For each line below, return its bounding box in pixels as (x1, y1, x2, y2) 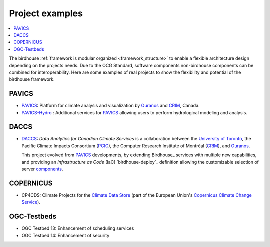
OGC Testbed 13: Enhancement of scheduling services (21, 225, 134, 231)
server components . (21, 166, 63, 172)
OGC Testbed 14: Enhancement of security (21, 232, 110, 238)
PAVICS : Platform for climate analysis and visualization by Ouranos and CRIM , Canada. (21, 103, 200, 109)
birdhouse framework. (9, 76, 55, 82)
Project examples (9, 8, 83, 19)
